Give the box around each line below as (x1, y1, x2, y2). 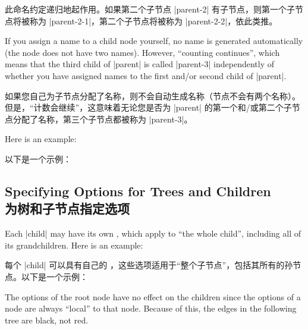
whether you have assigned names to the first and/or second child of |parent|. (5, 69, 287, 81)
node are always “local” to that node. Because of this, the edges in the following (5, 302, 297, 315)
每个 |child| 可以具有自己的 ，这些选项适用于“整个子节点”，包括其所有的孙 (5, 259, 293, 271)
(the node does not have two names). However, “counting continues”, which (5, 46, 280, 58)
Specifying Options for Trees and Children (5, 181, 271, 200)
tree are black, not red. (5, 313, 89, 326)
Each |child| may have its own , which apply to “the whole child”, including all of (5, 227, 301, 240)
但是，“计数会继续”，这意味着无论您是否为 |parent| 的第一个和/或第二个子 (5, 101, 292, 114)
